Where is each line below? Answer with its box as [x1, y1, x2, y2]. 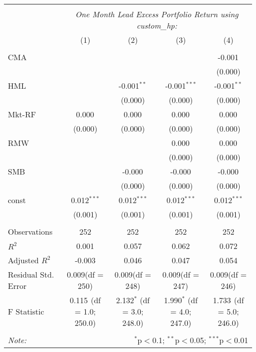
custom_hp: [136, 20, 177, 31]
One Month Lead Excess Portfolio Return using [75, 8, 239, 20]
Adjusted [8, 254, 39, 266]
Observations [8, 226, 53, 237]
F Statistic [8, 306, 44, 317]
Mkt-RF [8, 108, 36, 120]
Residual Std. [8, 269, 54, 280]
